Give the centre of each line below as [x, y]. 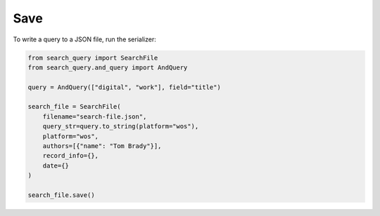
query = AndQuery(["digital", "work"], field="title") [124, 87]
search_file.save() [61, 195]
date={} [56, 166]
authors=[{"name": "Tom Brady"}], [102, 146]
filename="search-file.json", [95, 116]
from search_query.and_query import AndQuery [108, 67]
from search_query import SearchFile [93, 58]
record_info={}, [70, 156]
